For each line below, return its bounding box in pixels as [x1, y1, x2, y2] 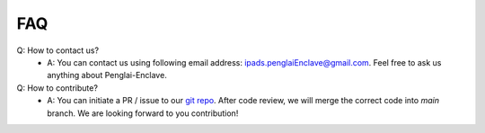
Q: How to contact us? [16, 45, 99, 56]
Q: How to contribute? [16, 82, 99, 93]
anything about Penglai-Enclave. [47, 70, 168, 81]
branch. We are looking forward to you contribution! [47, 108, 239, 119]
